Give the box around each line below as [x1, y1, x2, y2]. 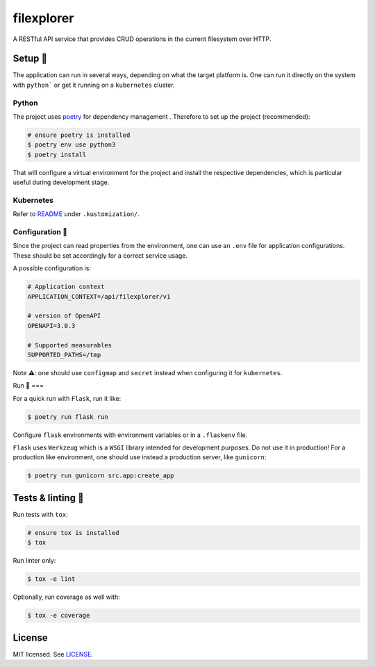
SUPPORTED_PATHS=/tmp [27, 351, 101, 359]
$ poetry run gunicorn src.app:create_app [27, 472, 174, 479]
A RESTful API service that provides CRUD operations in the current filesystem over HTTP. [12, 35, 272, 43]
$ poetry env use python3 [27, 141, 116, 149]
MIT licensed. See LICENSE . [12, 650, 94, 658]
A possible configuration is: [12, 264, 92, 272]
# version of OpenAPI [27, 312, 101, 320]
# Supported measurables [27, 341, 112, 349]
